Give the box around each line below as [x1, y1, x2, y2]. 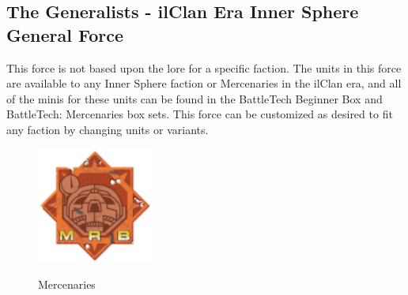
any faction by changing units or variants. [6, 121, 209, 137]
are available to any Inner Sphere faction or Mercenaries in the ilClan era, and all [6, 75, 402, 91]
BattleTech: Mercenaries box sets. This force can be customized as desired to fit [6, 106, 393, 122]
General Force [6, 22, 123, 47]
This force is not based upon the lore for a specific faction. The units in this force [6, 59, 402, 76]
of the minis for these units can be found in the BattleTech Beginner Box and [6, 90, 383, 106]
